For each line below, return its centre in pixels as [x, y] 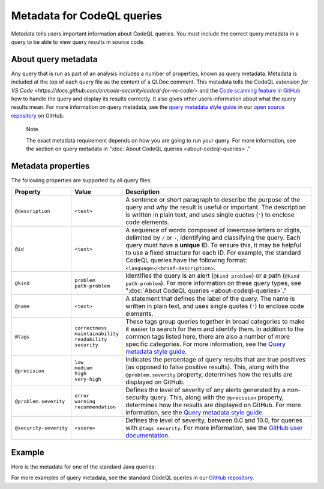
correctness [91, 328]
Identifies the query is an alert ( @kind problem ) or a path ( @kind [212, 275]
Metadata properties [50, 166]
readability [91, 340]
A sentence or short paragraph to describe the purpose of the [213, 200]
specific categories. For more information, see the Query [205, 344]
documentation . [148, 435]
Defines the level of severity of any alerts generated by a [205, 390]
